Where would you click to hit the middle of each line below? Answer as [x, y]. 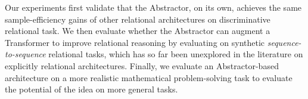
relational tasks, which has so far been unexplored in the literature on [176, 54]
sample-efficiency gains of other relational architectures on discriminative [138, 19]
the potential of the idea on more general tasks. [91, 89]
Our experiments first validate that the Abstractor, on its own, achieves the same [153, 7]
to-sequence [25, 54]
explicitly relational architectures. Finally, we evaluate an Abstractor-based [142, 65]
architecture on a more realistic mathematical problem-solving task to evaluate [149, 77]
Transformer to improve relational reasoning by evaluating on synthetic [135, 42]
